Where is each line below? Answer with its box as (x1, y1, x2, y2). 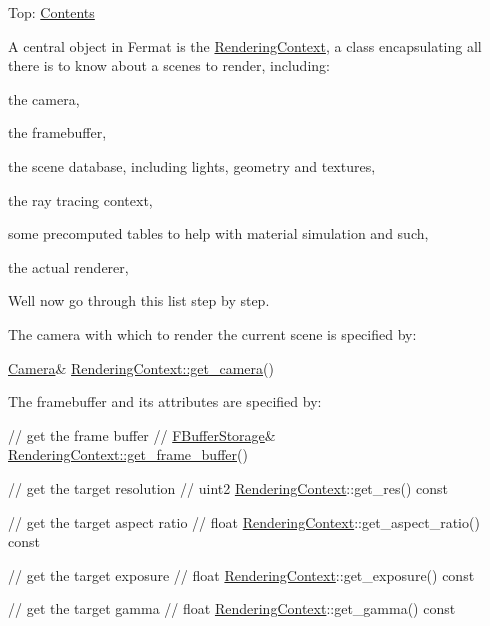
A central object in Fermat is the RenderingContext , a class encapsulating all (8, 35, 482, 56)
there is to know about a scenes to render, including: (8, 55, 330, 76)
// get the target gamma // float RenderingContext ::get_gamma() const (8, 598, 456, 619)
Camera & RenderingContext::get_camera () (8, 357, 274, 378)
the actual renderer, (8, 256, 129, 277)
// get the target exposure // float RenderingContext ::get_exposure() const (8, 564, 475, 585)
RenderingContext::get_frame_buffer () (8, 444, 248, 465)
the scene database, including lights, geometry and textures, (8, 155, 376, 176)
